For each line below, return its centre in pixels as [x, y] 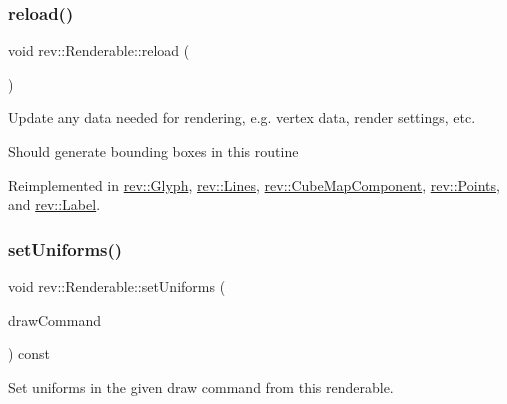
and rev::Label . [54, 204]
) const [29, 353]
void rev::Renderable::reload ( [99, 50]
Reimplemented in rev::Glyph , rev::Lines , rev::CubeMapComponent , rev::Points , [254, 184]
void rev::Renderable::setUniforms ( [117, 286]
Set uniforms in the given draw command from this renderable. [201, 386]
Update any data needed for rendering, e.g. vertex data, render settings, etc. [242, 117]
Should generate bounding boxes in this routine [153, 151]
